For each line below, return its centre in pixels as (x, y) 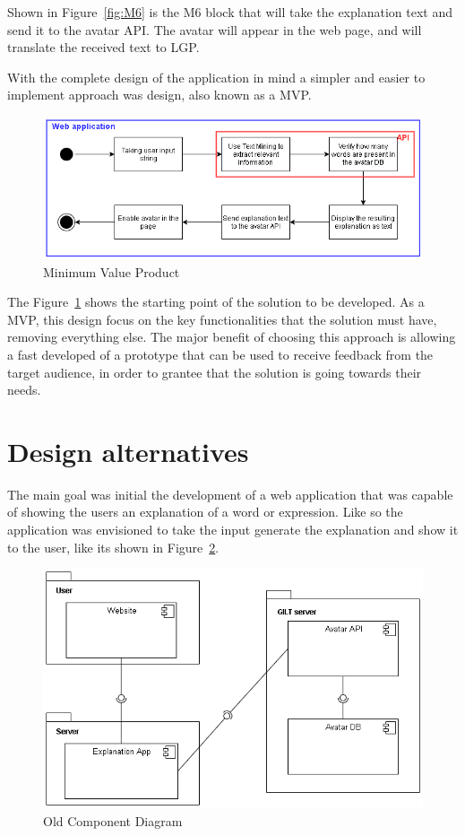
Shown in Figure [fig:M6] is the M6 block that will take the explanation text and (230, 12)
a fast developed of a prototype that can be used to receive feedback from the (220, 354)
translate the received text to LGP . (103, 47)
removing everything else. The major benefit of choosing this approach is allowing (232, 337)
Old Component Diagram (113, 820)
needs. (24, 390)
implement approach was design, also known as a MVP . (159, 95)
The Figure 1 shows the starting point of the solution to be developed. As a (216, 302)
